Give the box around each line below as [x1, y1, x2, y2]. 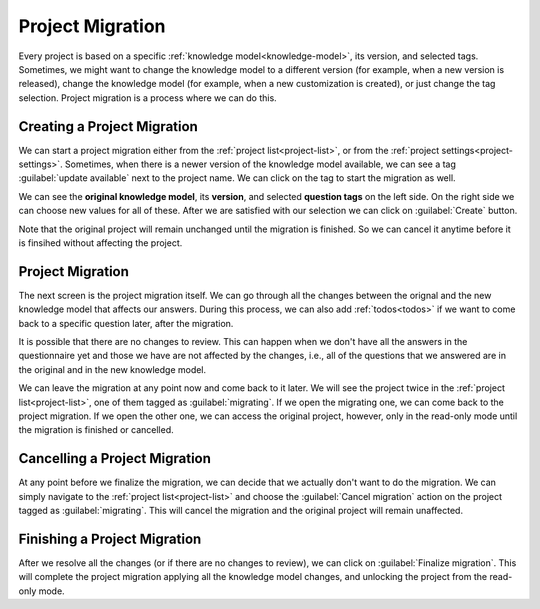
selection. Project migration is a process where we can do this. [18, 91, 277, 104]
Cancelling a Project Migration [18, 450, 212, 467]
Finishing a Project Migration [18, 530, 202, 547]
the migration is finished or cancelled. [18, 424, 174, 436]
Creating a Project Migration [18, 118, 199, 135]
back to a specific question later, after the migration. [18, 317, 234, 329]
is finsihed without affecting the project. [18, 236, 183, 249]
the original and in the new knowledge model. [18, 363, 207, 375]
